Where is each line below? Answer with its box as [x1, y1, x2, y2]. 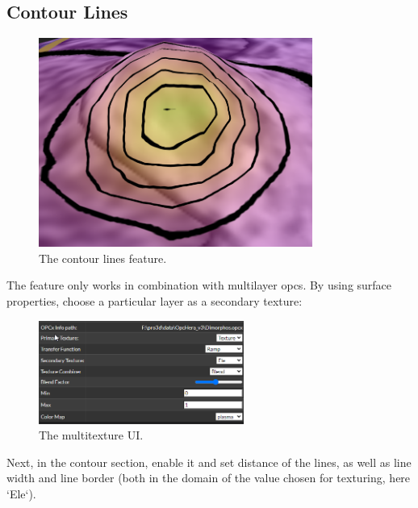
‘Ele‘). [6, 485, 36, 502]
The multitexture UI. [39, 427, 144, 443]
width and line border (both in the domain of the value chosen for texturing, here [6, 469, 411, 486]
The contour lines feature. [39, 249, 167, 266]
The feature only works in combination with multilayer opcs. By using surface [6, 277, 392, 294]
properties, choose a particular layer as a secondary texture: [6, 293, 303, 310]
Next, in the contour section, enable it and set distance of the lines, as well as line [6, 453, 412, 470]
